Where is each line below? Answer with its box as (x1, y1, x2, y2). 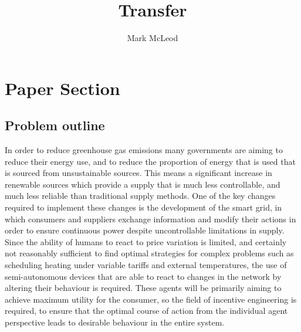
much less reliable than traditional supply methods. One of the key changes (5, 189, 276, 202)
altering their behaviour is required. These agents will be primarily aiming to (5, 282, 282, 294)
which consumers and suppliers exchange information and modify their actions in (5, 212, 296, 225)
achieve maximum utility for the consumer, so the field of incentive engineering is (5, 293, 297, 305)
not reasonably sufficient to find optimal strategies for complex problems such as (5, 247, 294, 259)
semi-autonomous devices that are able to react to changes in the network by (5, 270, 282, 282)
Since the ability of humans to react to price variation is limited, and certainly (5, 235, 287, 248)
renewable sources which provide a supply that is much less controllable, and (5, 178, 280, 190)
